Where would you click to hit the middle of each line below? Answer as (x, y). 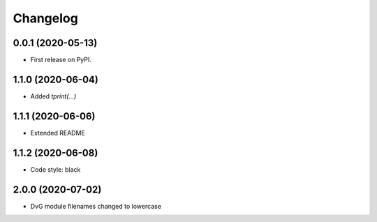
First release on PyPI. (61, 60)
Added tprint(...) (53, 96)
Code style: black (56, 169)
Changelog (45, 18)
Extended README (58, 133)
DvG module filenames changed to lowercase (96, 206)
